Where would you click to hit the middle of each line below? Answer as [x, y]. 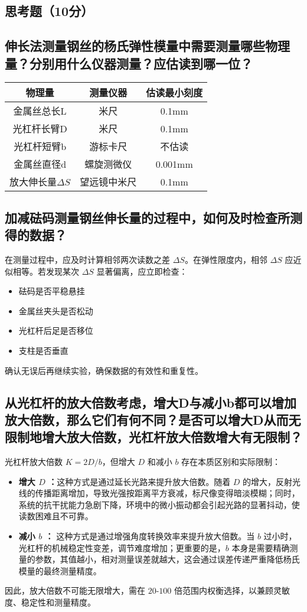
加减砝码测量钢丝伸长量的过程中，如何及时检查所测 [153, 217]
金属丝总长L [40, 111]
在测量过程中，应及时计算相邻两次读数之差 [87, 259]
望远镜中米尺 [108, 182]
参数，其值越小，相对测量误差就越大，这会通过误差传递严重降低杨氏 [167, 559]
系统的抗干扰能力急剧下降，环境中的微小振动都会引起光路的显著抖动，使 [159, 504]
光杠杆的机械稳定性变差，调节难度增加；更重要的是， [122, 547]
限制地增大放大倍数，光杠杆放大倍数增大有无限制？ [153, 437]
